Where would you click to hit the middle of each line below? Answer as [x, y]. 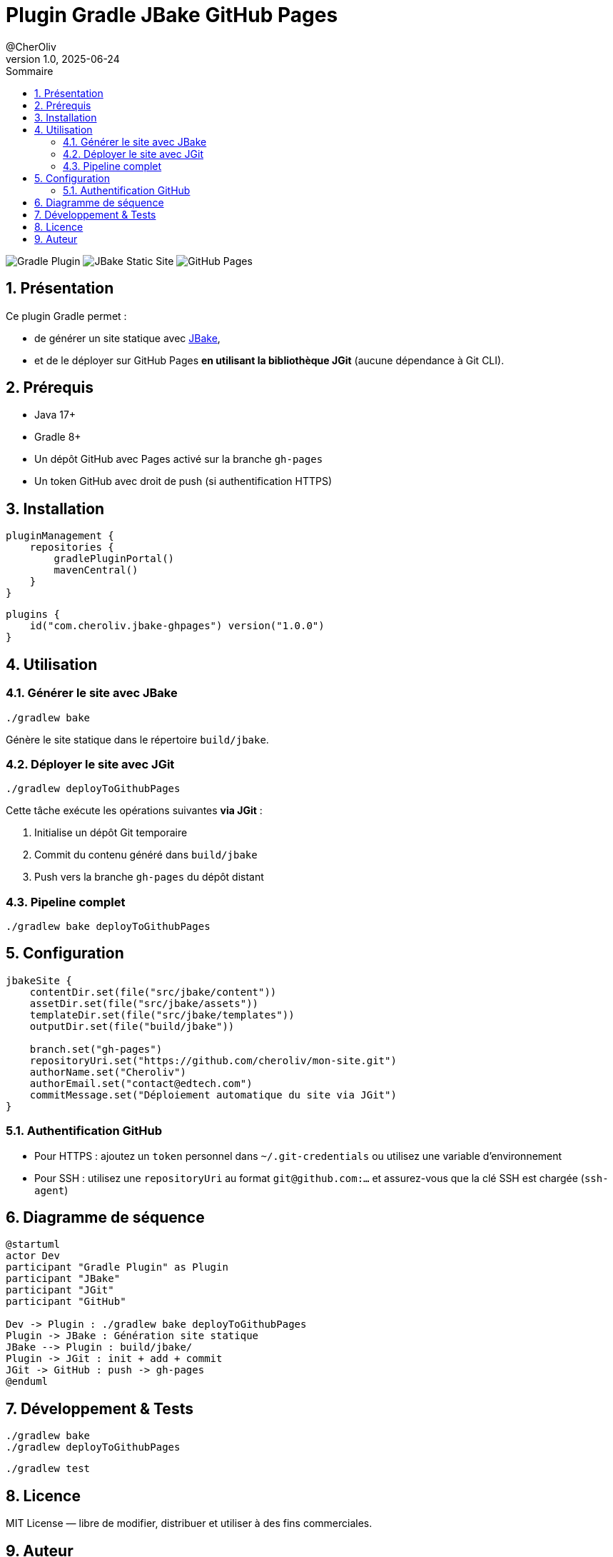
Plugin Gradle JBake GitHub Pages [172, 15]
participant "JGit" [60, 1290]
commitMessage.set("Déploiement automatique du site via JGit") [213, 1095]
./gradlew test [48, 1469]
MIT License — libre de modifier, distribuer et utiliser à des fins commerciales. [189, 1523]
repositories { [72, 547]
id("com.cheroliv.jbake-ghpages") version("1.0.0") [177, 626]
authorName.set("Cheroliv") [108, 1072]
